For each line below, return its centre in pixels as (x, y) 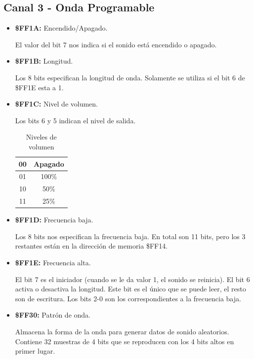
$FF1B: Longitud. (44, 61)
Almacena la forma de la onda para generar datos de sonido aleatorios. (122, 331)
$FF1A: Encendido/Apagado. (61, 28)
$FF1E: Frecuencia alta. (53, 262)
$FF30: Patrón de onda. (53, 315)
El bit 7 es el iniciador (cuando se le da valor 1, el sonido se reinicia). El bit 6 (132, 279)
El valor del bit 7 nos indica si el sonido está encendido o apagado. (116, 44)
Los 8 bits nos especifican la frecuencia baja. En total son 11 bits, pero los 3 (130, 236)
